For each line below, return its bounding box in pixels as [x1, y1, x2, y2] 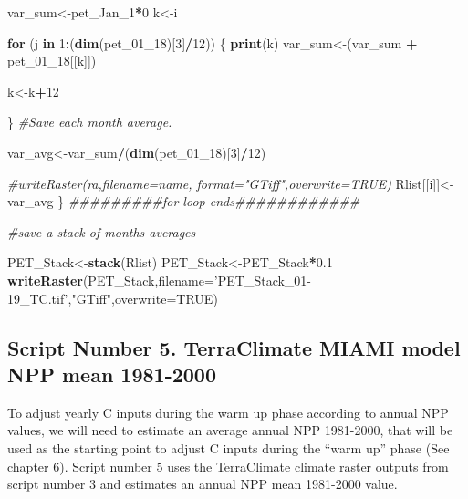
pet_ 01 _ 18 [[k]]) [7, 51, 97, 70]
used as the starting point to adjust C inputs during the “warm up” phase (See [7, 438, 450, 457]
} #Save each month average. [7, 112, 172, 131]
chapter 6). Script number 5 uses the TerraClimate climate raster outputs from [7, 456, 449, 475]
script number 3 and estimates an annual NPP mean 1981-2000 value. [7, 474, 398, 494]
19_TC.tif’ [7, 288, 68, 307]
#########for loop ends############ [68, 192, 360, 211]
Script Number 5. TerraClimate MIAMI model [7, 333, 461, 361]
